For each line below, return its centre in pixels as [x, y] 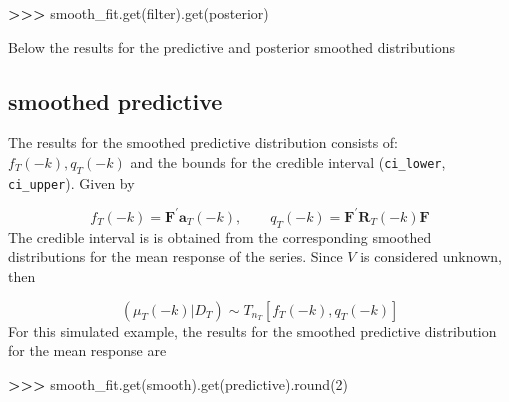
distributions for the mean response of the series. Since [175, 256]
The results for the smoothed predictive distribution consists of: [203, 142]
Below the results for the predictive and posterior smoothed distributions [231, 46]
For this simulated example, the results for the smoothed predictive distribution [252, 330]
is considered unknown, [431, 256]
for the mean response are [87, 350]
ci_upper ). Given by [71, 182]
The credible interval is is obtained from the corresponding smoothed [220, 236]
